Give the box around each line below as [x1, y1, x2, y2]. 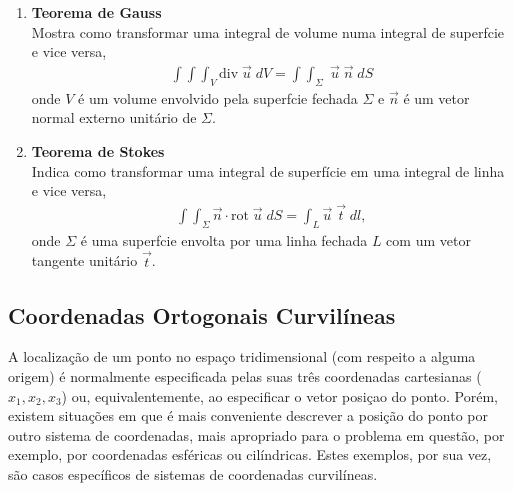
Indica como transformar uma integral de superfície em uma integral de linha [31, 160, 505, 181]
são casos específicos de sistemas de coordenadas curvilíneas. [8, 464, 378, 485]
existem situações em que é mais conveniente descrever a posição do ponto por [8, 405, 488, 426]
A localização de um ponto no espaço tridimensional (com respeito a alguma [8, 346, 476, 367]
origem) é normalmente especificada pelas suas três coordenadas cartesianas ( [8, 366, 482, 387]
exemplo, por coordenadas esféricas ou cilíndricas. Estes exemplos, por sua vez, [8, 444, 492, 465]
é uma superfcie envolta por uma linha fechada [80, 229, 368, 250]
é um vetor [403, 87, 470, 108]
